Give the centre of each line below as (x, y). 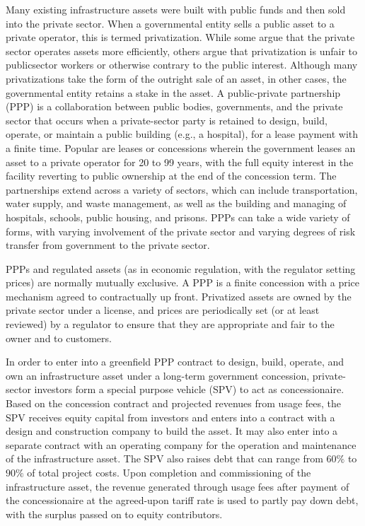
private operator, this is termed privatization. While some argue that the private (180, 37)
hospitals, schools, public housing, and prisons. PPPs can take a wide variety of (178, 217)
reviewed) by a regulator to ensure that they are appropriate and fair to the (170, 324)
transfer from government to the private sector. (108, 245)
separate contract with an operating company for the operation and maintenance (181, 444)
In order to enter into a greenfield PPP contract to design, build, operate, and (175, 362)
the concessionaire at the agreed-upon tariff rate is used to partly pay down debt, (182, 500)
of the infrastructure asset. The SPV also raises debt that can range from (164, 458)
